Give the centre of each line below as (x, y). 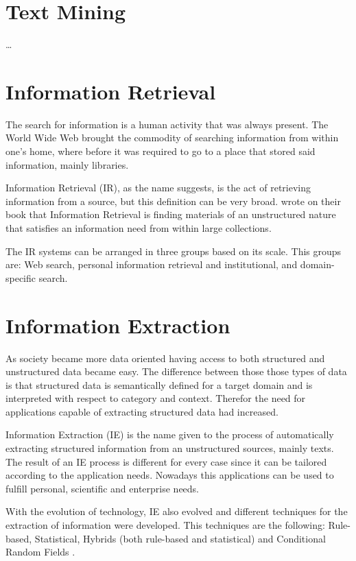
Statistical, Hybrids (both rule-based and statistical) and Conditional (180, 538)
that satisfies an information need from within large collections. (139, 228)
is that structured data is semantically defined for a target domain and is (159, 384)
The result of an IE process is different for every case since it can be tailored (166, 461)
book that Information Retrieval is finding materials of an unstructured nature (171, 214)
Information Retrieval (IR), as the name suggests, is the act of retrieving (158, 188)
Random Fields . (40, 552)
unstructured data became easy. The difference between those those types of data (176, 371)
